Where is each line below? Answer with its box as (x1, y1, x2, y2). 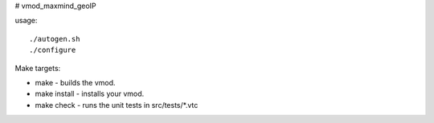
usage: (14, 16, 38, 26)
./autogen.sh (29, 34, 80, 43)
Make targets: (14, 63, 61, 73)
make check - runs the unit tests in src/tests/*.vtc (35, 100, 199, 109)
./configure (29, 46, 76, 55)
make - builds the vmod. (35, 77, 116, 87)
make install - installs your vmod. (35, 89, 145, 99)
